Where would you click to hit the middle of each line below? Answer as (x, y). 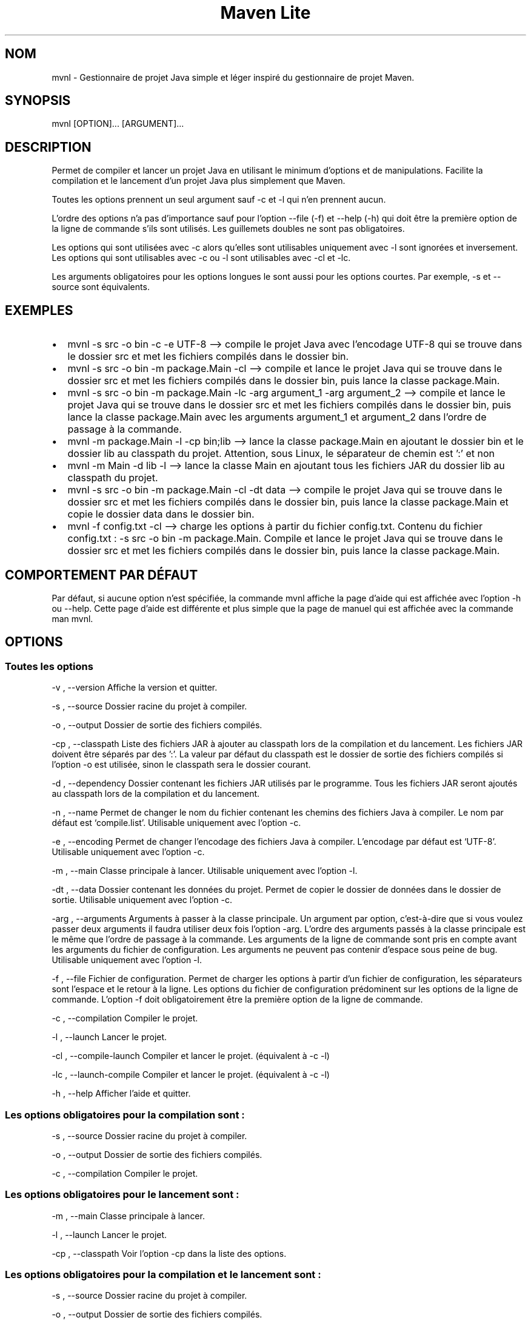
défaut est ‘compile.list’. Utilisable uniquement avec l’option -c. (176, 823)
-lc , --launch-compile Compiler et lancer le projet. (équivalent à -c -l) (191, 1075)
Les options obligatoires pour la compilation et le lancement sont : (163, 1275)
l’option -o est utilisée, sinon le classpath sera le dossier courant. (181, 765)
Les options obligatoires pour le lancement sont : (122, 1195)
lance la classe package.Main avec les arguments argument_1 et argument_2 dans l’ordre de (277, 417)
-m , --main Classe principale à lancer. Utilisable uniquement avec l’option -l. (205, 871)
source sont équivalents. (101, 287)
